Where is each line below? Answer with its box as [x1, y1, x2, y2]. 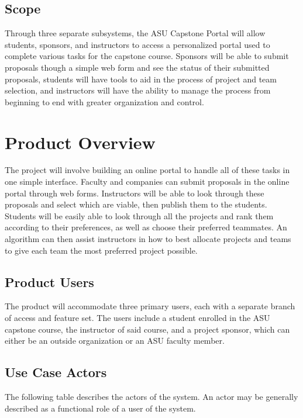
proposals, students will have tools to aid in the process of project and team [5, 72, 277, 85]
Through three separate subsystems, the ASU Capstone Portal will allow [5, 27, 266, 39]
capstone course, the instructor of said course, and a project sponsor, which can [5, 323, 290, 335]
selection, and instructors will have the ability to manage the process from [5, 84, 271, 96]
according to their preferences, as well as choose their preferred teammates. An [5, 221, 287, 233]
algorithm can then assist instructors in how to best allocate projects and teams [5, 233, 291, 245]
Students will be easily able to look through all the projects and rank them [5, 209, 274, 222]
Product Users [5, 272, 94, 291]
